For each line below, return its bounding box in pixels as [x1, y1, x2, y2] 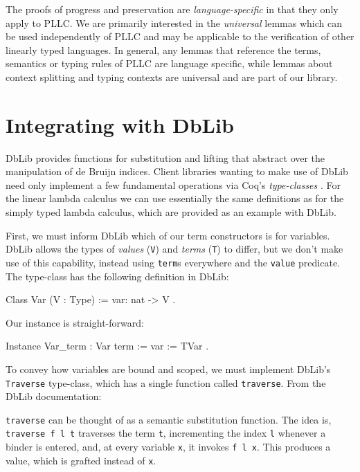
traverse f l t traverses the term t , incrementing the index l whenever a [6, 426, 326, 440]
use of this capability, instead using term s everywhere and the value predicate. [6, 255, 341, 269]
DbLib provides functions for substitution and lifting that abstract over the [6, 150, 325, 165]
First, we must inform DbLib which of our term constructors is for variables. [6, 228, 330, 242]
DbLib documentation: [6, 389, 102, 403]
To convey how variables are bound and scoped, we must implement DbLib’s [6, 361, 331, 376]
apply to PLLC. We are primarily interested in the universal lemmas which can [6, 15, 342, 30]
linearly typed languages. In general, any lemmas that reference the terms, [6, 42, 321, 57]
